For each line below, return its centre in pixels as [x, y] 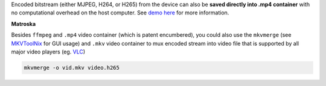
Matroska [24, 23]
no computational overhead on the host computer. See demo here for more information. [120, 13]
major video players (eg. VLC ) [48, 52]
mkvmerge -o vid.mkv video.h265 [72, 67]
